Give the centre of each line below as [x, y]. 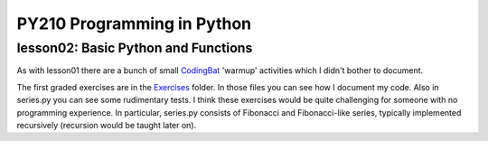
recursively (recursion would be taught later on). [107, 125]
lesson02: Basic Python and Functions [135, 48]
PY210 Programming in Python [134, 23]
